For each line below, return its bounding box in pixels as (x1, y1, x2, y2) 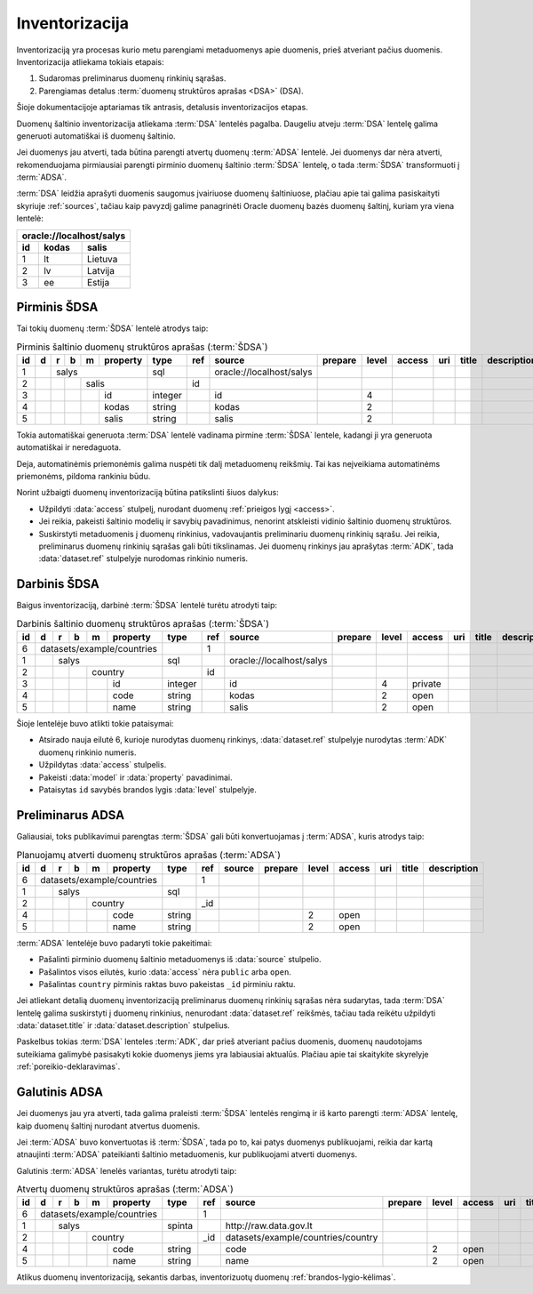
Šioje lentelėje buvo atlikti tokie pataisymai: (16, 719, 174, 729)
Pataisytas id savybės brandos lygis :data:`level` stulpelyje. (38, 784, 258, 795)
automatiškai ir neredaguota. (16, 442, 122, 453)
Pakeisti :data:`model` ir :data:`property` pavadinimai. (38, 772, 233, 783)
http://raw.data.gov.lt (225, 1219, 313, 1232)
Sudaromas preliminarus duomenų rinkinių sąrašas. (38, 73, 227, 84)
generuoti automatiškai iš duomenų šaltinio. (16, 130, 177, 141)
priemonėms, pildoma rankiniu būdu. (16, 471, 151, 482)
